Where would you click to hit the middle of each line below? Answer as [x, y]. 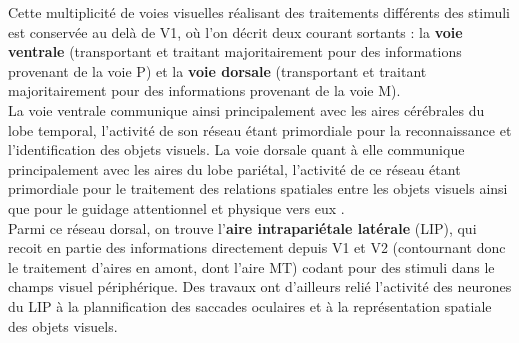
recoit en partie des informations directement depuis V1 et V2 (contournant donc [257, 247]
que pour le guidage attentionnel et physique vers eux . [176, 207]
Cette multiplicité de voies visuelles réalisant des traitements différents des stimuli [259, 12]
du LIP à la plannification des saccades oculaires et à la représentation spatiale [250, 305]
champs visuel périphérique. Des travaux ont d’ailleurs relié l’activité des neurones [260, 286]
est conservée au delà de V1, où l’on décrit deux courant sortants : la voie [235, 31]
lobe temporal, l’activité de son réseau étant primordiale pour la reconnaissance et [260, 129]
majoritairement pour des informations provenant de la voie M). [204, 90]
